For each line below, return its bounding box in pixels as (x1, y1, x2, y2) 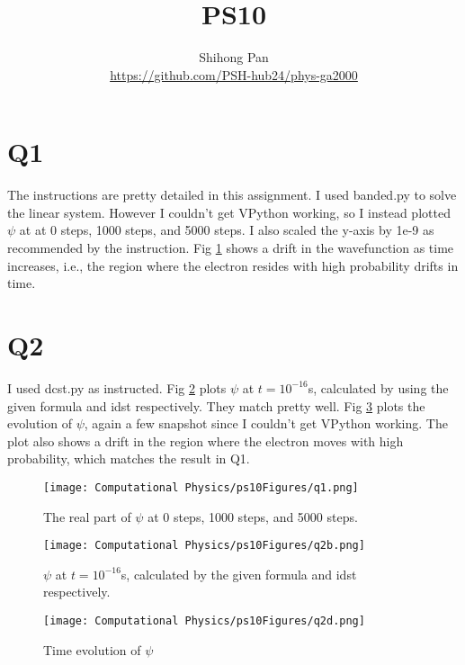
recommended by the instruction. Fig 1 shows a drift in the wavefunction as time (7, 238, 454, 257)
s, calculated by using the (308, 378, 449, 397)
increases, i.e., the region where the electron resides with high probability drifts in (7, 256, 459, 274)
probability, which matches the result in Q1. (7, 449, 250, 468)
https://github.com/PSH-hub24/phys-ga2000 (110, 65, 358, 84)
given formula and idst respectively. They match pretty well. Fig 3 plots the (7, 396, 425, 415)
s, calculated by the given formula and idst (121, 564, 357, 583)
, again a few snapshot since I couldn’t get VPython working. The (84, 414, 448, 433)
